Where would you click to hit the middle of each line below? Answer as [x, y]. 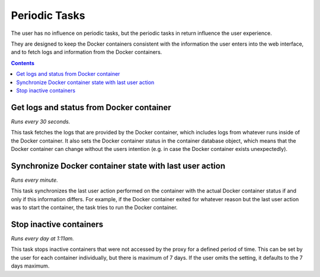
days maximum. [30, 266]
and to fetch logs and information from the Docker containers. [87, 52]
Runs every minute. [35, 180]
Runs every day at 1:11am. [42, 238]
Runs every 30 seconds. [41, 121]
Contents [23, 63]
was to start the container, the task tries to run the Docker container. [94, 208]
